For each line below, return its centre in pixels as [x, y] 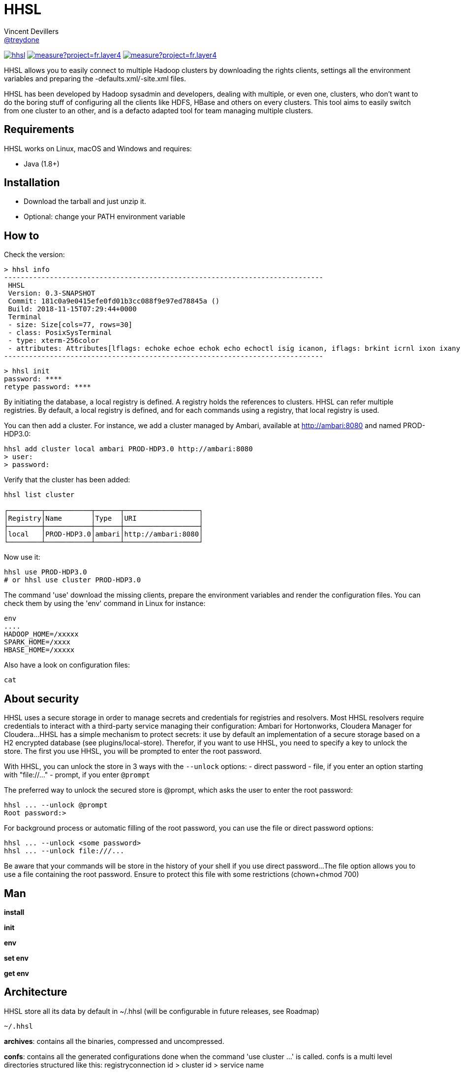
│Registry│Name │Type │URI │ [104, 519]
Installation [32, 183]
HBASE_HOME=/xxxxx [39, 650]
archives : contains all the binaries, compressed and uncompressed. [114, 1041]
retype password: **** [48, 387]
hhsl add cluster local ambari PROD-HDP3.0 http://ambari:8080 [128, 449]
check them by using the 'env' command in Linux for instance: [105, 604]
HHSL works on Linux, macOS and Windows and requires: [98, 148]
